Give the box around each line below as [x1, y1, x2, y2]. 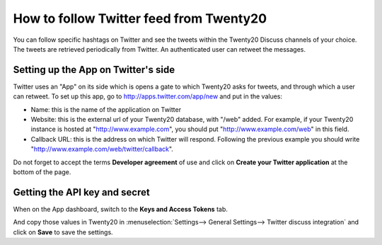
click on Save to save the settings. [13, 227, 113, 237]
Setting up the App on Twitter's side [13, 64, 175, 76]
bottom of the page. [13, 167, 71, 176]
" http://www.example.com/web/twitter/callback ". [30, 145, 173, 154]
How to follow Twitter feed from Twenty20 [13, 11, 267, 26]
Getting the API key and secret [13, 186, 150, 198]
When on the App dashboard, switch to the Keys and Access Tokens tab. [13, 205, 228, 213]
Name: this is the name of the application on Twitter [30, 105, 182, 113]
